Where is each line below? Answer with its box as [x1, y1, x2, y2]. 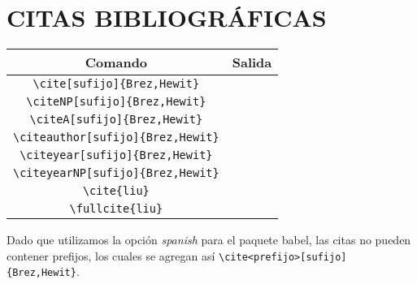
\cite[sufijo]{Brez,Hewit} [33, 77, 200, 91]
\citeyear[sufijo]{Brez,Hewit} [20, 148, 213, 162]
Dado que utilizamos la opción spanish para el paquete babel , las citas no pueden [7, 231, 411, 248]
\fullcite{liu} [69, 202, 163, 216]
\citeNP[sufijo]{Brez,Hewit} [26, 95, 206, 109]
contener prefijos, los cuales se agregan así [7, 247, 215, 264]
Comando [85, 53, 148, 72]
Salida [232, 53, 272, 72]
